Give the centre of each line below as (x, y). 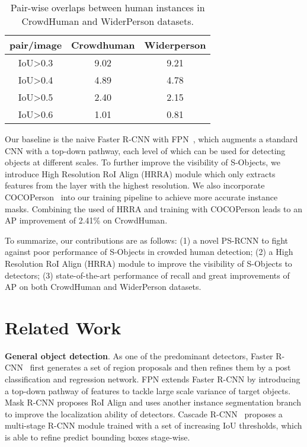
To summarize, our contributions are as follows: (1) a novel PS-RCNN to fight (147, 240)
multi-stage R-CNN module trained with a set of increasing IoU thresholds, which (153, 425)
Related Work (63, 327)
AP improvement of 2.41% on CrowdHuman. (86, 220)
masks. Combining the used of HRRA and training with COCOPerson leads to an (153, 208)
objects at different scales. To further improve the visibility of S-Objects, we (143, 162)
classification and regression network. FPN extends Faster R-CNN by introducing (153, 379)
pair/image (36, 45)
